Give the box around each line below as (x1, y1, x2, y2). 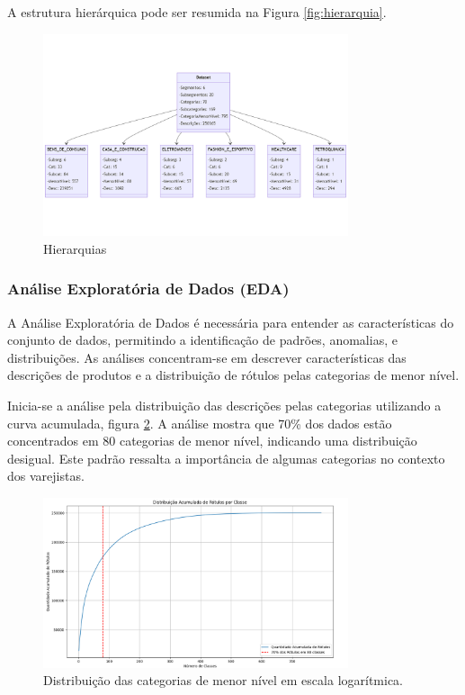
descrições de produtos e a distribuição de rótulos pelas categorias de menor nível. (7, 366, 460, 384)
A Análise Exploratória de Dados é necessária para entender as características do (7, 312, 454, 331)
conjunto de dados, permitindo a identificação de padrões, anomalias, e (7, 330, 398, 349)
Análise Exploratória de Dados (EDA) (7, 277, 290, 300)
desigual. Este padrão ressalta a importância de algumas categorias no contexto (7, 448, 445, 467)
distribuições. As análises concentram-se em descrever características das (7, 347, 407, 366)
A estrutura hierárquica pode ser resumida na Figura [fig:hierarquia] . (7, 3, 387, 21)
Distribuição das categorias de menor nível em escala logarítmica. (43, 671, 404, 690)
